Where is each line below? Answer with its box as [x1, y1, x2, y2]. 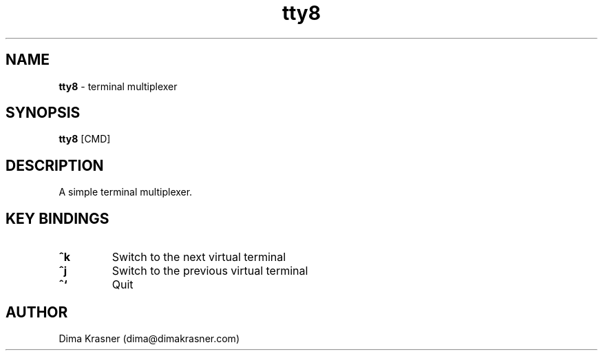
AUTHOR [6, 303, 68, 321]
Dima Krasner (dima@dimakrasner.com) [59, 332, 240, 344]
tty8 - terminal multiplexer [59, 80, 178, 92]
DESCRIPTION [6, 156, 104, 174]
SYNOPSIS [6, 104, 81, 122]
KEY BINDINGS [6, 209, 109, 227]
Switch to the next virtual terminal [112, 250, 286, 264]
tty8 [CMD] [59, 133, 111, 145]
